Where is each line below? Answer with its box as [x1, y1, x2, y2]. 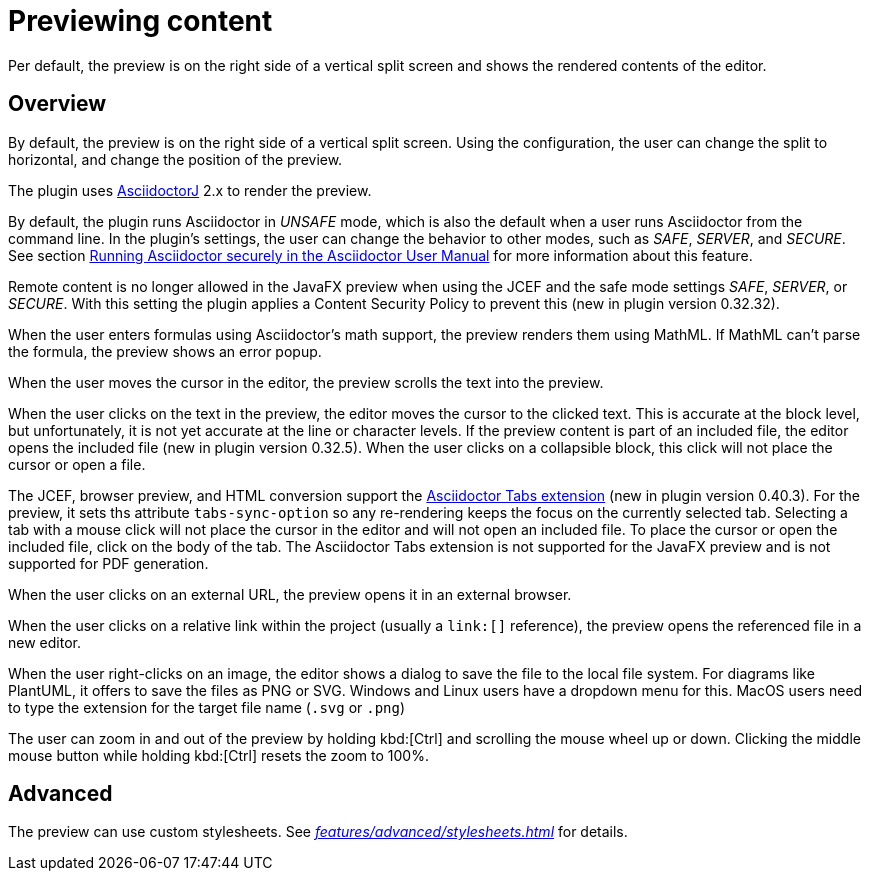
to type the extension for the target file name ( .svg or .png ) [8, 698, 406, 716]
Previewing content [8, 4, 273, 38]
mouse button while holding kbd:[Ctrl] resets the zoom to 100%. [8, 746, 429, 764]
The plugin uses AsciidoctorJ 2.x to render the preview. [8, 181, 372, 199]
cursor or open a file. [8, 455, 146, 473]
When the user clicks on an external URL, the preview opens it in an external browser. [8, 585, 572, 603]
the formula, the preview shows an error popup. [8, 342, 322, 360]
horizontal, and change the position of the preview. [8, 150, 343, 168]
